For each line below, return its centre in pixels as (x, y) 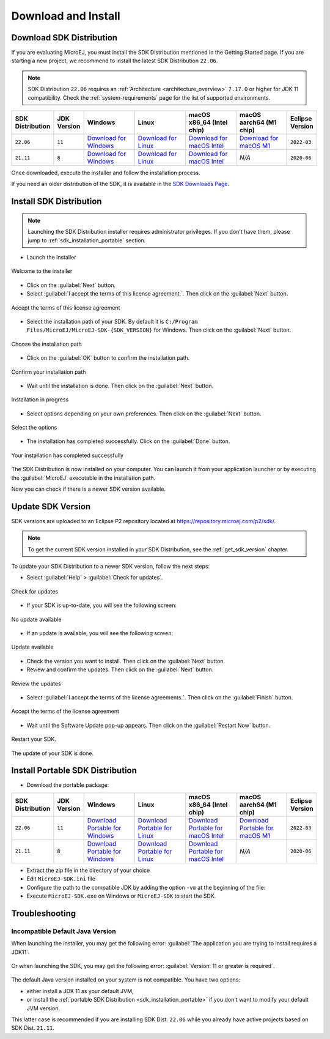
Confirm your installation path (49, 372)
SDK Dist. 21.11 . (33, 1028)
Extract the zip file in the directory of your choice (88, 870)
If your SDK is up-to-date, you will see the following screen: (102, 605)
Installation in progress (40, 400)
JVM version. (43, 1008)
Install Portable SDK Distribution (74, 771)
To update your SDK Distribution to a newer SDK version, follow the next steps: (111, 567)
